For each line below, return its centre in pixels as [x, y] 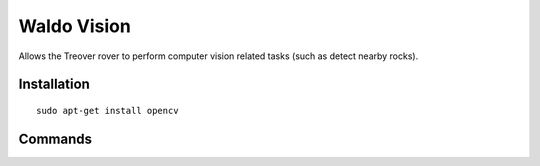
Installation [54, 84]
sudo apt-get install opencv [107, 110]
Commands [55, 138]
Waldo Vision [75, 26]
